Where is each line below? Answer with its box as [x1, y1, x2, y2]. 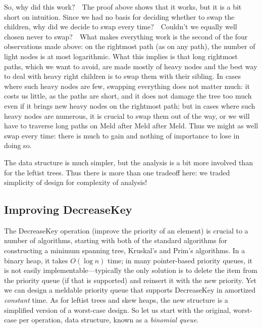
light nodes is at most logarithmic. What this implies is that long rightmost [4, 51, 238, 61]
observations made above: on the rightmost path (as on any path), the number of [4, 41, 255, 52]
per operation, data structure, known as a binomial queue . [19, 314, 199, 325]
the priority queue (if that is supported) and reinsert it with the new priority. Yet [4, 274, 256, 285]
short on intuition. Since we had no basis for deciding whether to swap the [4, 11, 235, 22]
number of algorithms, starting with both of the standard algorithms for [4, 235, 227, 246]
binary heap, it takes [4, 255, 68, 265]
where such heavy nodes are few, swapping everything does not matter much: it [4, 80, 250, 91]
